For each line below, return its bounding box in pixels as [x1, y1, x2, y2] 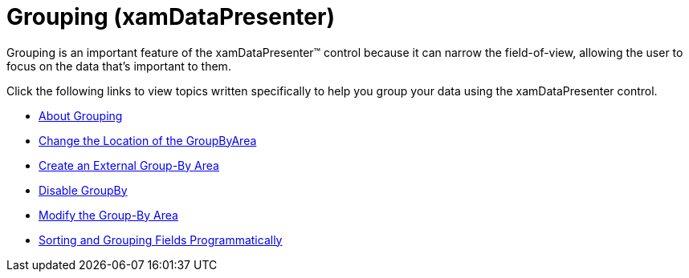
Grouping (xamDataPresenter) [6, 3, 335, 30]
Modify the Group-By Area [39, 207, 178, 222]
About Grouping [39, 108, 123, 123]
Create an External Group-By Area [39, 158, 219, 172]
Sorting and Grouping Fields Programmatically [39, 232, 283, 247]
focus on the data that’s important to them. [6, 58, 231, 73]
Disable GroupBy [39, 183, 128, 197]
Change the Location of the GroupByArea [39, 133, 257, 147]
